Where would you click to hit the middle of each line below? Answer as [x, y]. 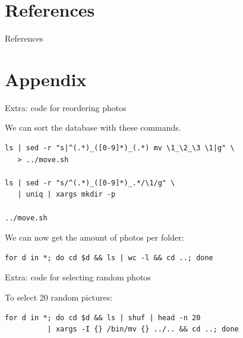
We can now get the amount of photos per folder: [94, 237]
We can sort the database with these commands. [93, 127]
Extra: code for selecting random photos [78, 277]
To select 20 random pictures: [59, 297]
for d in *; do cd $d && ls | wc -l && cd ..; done [109, 258]
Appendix [46, 79]
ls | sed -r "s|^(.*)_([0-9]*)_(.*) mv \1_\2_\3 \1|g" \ [120, 148]
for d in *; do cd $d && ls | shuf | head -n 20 [103, 318]
